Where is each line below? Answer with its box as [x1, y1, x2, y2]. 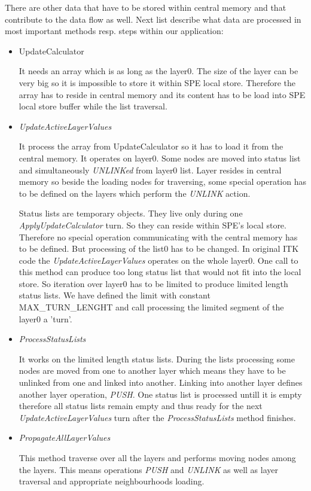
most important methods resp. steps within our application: [5, 25, 224, 37]
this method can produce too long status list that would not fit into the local [19, 266, 301, 278]
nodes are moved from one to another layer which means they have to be [19, 364, 286, 377]
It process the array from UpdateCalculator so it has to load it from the [19, 140, 283, 153]
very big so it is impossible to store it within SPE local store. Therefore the [19, 76, 296, 89]
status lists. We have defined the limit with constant [19, 289, 211, 301]
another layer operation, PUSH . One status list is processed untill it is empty [19, 388, 302, 400]
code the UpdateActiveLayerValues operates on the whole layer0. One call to [19, 254, 298, 266]
